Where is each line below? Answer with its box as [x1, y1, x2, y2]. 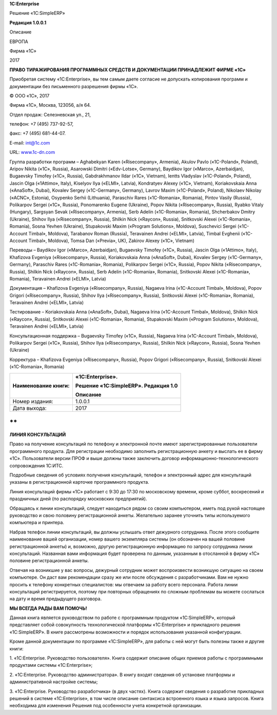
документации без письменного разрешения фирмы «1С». [9, 83, 138, 89]
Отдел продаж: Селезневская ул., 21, [9, 111, 91, 117]
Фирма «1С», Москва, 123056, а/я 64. [9, 102, 91, 108]
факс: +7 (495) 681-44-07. [9, 130, 66, 136]
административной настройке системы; [9, 679, 98, 685]
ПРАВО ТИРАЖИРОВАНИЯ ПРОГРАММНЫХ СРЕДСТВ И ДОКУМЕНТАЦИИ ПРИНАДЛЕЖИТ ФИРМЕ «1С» [9, 67, 246, 73]
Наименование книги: [12, 382, 70, 389]
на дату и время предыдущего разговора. [9, 595, 102, 602]
